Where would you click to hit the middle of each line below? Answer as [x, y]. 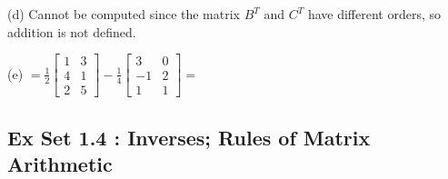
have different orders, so [374, 14]
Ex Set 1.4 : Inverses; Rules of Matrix [189, 137]
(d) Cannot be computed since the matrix [124, 14]
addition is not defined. [72, 31]
